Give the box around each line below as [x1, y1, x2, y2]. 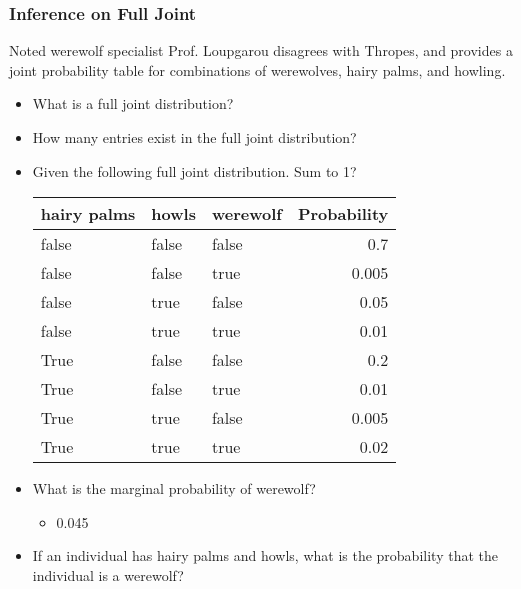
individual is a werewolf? [32, 564, 184, 585]
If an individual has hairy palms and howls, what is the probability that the [32, 545, 498, 566]
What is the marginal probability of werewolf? [32, 478, 316, 499]
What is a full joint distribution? [32, 93, 234, 114]
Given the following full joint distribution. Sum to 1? [32, 160, 357, 181]
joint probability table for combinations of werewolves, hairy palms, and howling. [9, 59, 506, 80]
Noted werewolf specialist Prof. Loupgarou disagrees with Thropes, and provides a [9, 40, 513, 61]
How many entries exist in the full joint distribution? [32, 127, 357, 147]
